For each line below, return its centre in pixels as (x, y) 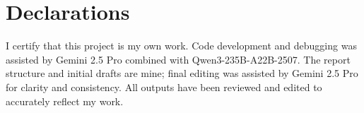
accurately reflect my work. (65, 101)
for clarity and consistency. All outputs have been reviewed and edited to (164, 87)
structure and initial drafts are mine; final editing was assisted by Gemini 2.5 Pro (182, 73)
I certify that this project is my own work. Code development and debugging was (181, 46)
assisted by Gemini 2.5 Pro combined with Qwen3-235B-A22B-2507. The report (178, 59)
